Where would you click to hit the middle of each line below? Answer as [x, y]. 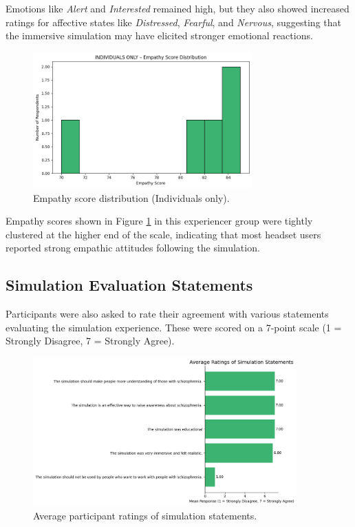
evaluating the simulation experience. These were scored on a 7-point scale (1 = [174, 327]
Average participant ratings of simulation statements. [145, 515]
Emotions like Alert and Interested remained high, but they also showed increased [177, 8]
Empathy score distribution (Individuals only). [131, 197]
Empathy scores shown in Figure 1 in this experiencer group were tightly [159, 221]
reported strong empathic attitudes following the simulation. [133, 248]
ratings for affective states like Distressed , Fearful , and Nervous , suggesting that [173, 22]
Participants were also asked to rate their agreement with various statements [167, 314]
